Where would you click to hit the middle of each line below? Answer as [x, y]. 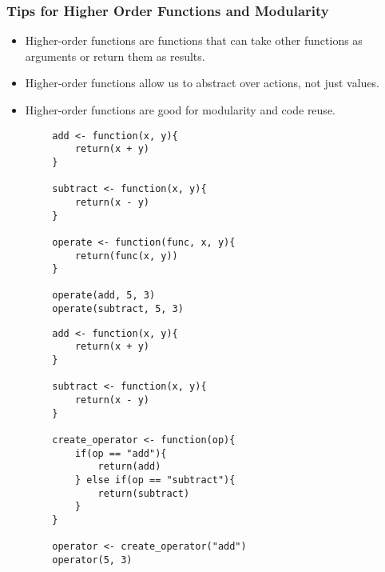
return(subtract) [144, 493]
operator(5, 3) [92, 560]
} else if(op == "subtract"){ [155, 480]
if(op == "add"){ [121, 453]
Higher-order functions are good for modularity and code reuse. [180, 110]
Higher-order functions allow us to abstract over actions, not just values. [202, 83]
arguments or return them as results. [115, 56]
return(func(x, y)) [126, 256]
